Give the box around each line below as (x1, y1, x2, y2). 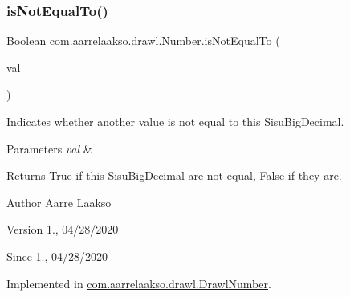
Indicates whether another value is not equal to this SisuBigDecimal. (6, 113, 344, 129)
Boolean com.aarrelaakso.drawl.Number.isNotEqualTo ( (6, 32, 280, 49)
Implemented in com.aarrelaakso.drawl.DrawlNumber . (6, 275, 271, 291)
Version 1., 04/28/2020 (6, 221, 119, 238)
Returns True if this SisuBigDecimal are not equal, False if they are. (6, 167, 342, 184)
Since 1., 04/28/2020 (6, 247, 108, 264)
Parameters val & (6, 140, 92, 157)
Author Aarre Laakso (6, 193, 112, 210)
